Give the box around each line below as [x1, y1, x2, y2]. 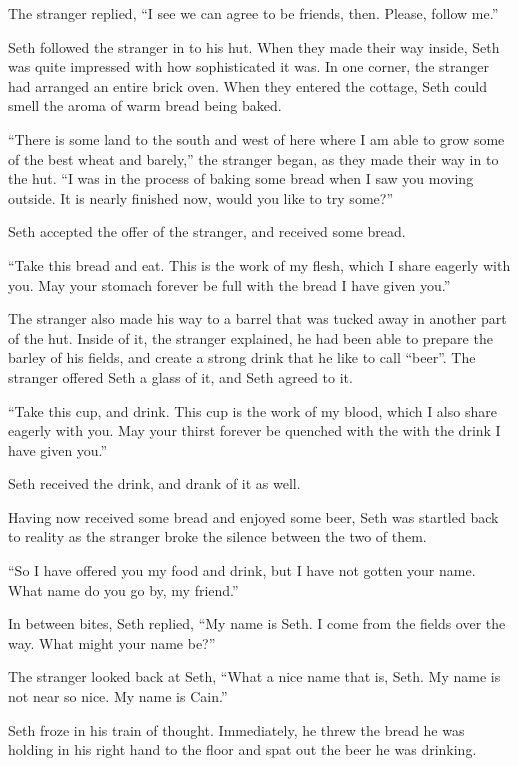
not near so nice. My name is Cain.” [8, 686, 228, 707]
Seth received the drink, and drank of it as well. [8, 473, 301, 494]
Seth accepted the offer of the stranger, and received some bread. [8, 221, 406, 242]
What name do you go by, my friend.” [8, 579, 239, 600]
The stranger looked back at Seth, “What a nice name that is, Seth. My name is [8, 666, 501, 687]
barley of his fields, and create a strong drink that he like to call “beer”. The [8, 347, 476, 368]
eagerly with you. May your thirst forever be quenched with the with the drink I [8, 420, 501, 441]
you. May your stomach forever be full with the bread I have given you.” [8, 274, 451, 295]
